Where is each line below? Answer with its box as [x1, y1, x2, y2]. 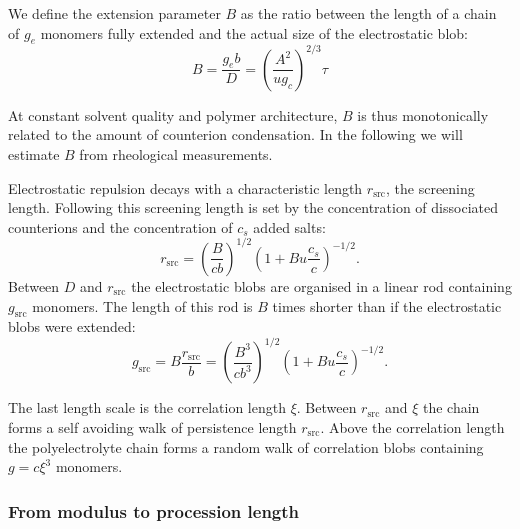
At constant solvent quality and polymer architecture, [8, 104, 338, 125]
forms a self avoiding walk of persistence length [8, 417, 297, 438]
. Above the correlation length [320, 417, 505, 438]
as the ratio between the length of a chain [240, 3, 497, 23]
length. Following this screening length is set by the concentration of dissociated [8, 197, 498, 218]
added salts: [253, 216, 326, 237]
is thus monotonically [357, 104, 489, 125]
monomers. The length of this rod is [32, 295, 253, 316]
